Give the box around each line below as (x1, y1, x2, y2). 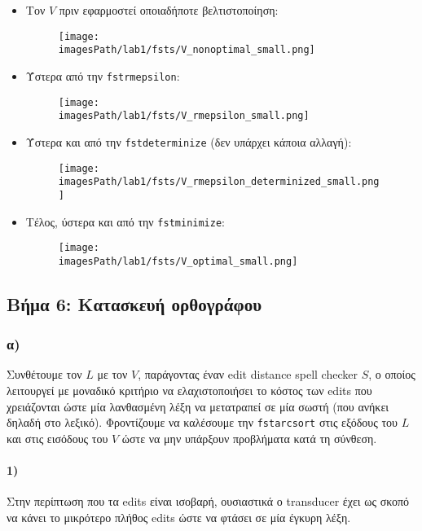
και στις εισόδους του (7, 429, 108, 446)
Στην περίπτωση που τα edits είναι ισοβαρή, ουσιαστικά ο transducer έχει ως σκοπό (7, 493, 410, 510)
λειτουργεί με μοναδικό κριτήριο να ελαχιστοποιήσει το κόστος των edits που (7, 382, 372, 399)
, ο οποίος (368, 366, 415, 383)
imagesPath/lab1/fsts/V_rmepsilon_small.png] (58, 110, 310, 122)
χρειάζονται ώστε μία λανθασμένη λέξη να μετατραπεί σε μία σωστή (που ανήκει (7, 397, 389, 415)
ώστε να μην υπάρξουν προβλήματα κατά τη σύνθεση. (121, 429, 377, 446)
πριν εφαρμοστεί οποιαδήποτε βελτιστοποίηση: (59, 2, 279, 18)
